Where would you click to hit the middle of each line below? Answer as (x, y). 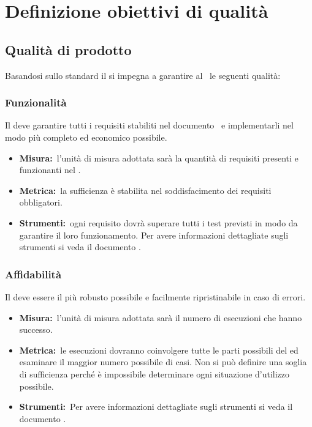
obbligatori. (41, 202)
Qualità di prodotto (68, 49)
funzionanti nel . (50, 170)
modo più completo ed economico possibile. (86, 137)
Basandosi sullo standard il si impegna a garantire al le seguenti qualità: (143, 75)
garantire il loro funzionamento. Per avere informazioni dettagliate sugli (154, 235)
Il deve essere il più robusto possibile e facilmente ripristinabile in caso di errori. (155, 296)
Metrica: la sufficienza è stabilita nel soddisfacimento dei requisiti (145, 190)
